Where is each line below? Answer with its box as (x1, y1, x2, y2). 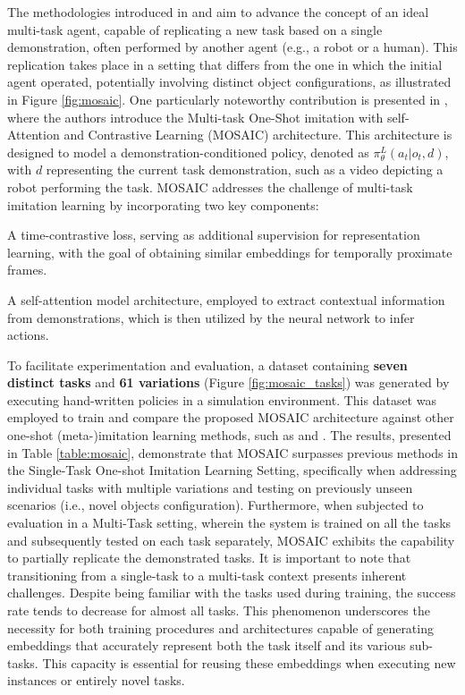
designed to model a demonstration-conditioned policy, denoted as (7, 142, 369, 161)
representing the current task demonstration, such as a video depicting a (46, 160, 444, 179)
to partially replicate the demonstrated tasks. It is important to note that (7, 548, 411, 567)
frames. (7, 260, 47, 279)
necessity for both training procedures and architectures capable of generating (7, 618, 434, 637)
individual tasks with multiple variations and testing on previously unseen (7, 478, 413, 496)
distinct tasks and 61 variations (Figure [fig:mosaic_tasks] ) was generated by (7, 373, 450, 392)
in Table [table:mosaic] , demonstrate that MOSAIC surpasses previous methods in (7, 443, 458, 462)
